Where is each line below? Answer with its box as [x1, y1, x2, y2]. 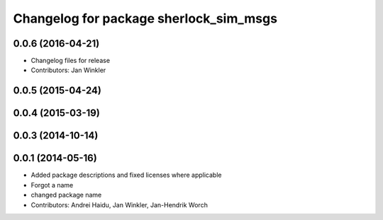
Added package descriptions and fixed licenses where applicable [30, 170, 222, 180]
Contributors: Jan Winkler [30, 66, 106, 74]
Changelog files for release [30, 57, 110, 65]
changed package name [30, 191, 102, 199]
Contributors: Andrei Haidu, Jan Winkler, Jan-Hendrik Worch [30, 200, 209, 209]
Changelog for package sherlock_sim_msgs [13, 11, 278, 26]
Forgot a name [30, 180, 74, 189]
